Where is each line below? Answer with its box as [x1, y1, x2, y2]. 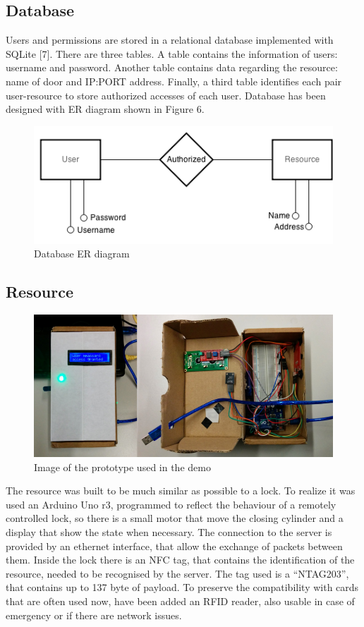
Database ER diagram [34, 246, 130, 261]
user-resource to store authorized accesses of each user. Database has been [6, 87, 326, 102]
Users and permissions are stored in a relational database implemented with [6, 32, 334, 47]
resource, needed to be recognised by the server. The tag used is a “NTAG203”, [6, 566, 349, 580]
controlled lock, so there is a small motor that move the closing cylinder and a [6, 511, 344, 525]
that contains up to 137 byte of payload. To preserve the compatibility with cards [6, 580, 359, 595]
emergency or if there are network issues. [6, 607, 182, 622]
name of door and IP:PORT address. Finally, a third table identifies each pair [6, 73, 342, 88]
